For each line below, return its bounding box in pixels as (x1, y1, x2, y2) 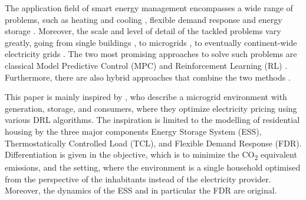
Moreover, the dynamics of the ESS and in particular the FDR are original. (5, 184, 277, 196)
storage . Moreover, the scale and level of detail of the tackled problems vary (5, 25, 281, 37)
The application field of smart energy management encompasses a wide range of (5, 2, 293, 14)
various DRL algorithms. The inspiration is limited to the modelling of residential (5, 114, 300, 126)
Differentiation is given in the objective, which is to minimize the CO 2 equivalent (5, 148, 297, 162)
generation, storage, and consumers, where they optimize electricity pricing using (5, 102, 297, 114)
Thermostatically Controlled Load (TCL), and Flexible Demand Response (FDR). (5, 136, 302, 149)
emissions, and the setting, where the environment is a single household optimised (5, 161, 301, 174)
